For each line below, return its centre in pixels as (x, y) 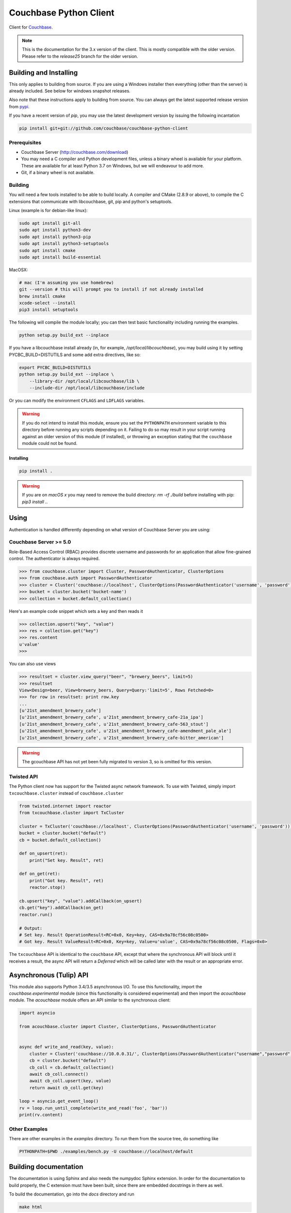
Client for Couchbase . (31, 27)
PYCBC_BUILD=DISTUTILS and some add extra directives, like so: (75, 355)
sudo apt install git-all (50, 223)
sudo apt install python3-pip (55, 237)
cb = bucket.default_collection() (60, 840)
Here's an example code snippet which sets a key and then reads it (76, 611)
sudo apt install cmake (48, 250)
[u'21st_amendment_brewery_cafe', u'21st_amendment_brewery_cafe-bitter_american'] (121, 738)
